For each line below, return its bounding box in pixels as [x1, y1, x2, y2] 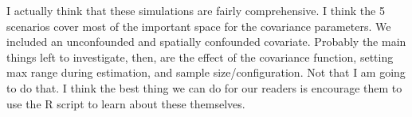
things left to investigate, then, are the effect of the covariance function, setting [6, 48, 394, 65]
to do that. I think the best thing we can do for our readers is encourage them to [6, 79, 402, 96]
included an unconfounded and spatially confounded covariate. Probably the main [6, 33, 406, 50]
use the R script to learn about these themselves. [6, 95, 245, 111]
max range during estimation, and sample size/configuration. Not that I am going [6, 64, 406, 81]
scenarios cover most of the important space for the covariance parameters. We [6, 17, 391, 34]
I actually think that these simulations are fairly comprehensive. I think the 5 [6, 2, 385, 18]
